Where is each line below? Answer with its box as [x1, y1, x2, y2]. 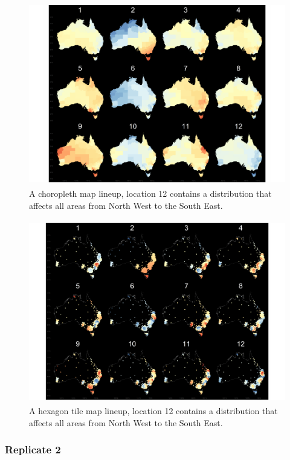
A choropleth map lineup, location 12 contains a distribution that [29, 187, 272, 199]
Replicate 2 [5, 442, 61, 457]
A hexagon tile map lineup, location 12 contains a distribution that [29, 404, 278, 417]
